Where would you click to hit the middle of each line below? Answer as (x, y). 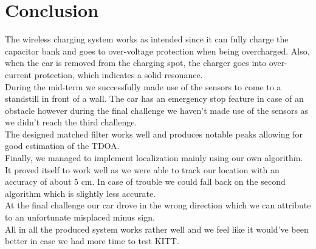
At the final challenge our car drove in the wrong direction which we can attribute (158, 205)
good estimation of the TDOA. (62, 146)
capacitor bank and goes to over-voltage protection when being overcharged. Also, (157, 51)
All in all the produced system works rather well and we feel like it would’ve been (157, 229)
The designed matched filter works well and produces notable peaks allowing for (154, 134)
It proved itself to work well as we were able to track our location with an (142, 169)
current (19, 74)
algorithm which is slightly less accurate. (81, 193)
